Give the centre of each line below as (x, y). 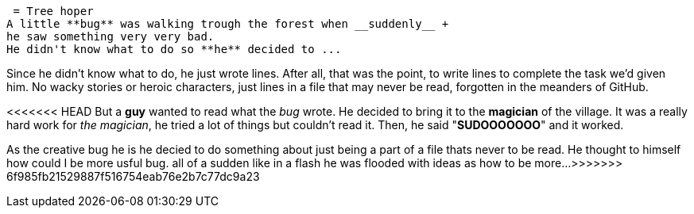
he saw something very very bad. (110, 36)
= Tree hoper (53, 11)
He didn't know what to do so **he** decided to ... (174, 49)
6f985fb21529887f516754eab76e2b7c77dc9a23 (133, 176)
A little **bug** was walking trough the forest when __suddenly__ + (228, 24)
